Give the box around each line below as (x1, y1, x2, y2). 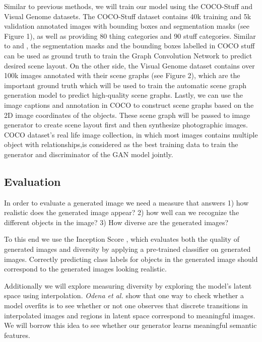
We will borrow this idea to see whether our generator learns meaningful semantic (4, 320, 257, 330)
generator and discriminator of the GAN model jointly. (4, 149, 173, 159)
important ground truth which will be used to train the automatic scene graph (4, 80, 247, 90)
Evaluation (4, 173, 61, 189)
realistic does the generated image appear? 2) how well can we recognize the (4, 207, 239, 218)
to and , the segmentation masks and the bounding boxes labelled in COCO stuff (4, 40, 255, 51)
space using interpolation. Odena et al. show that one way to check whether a (4, 290, 244, 301)
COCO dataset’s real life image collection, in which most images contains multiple (4, 129, 258, 140)
